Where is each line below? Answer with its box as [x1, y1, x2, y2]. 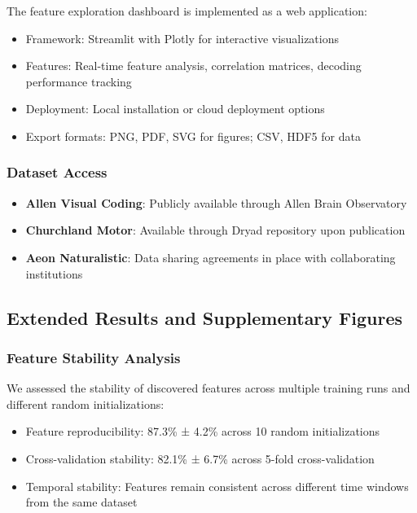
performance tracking [25, 72, 132, 90]
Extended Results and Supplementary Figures [7, 305, 403, 330]
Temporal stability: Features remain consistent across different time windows [25, 477, 409, 494]
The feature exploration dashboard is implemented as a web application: [7, 2, 367, 19]
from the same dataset [25, 493, 138, 511]
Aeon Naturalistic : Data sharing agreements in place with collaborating [25, 248, 396, 265]
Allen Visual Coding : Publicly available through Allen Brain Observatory [25, 194, 407, 211]
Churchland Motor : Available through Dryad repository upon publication [25, 221, 406, 239]
